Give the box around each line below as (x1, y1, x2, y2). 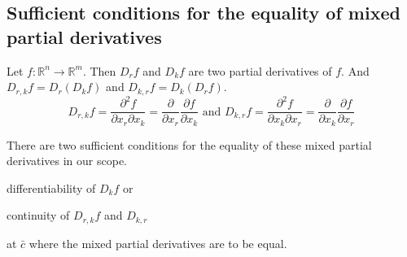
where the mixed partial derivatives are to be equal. (28, 234, 287, 251)
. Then (82, 62, 116, 79)
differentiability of (7, 179, 96, 196)
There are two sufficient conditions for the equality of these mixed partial (7, 136, 372, 153)
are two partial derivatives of (188, 62, 332, 79)
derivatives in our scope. (7, 152, 128, 169)
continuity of (7, 207, 70, 224)
